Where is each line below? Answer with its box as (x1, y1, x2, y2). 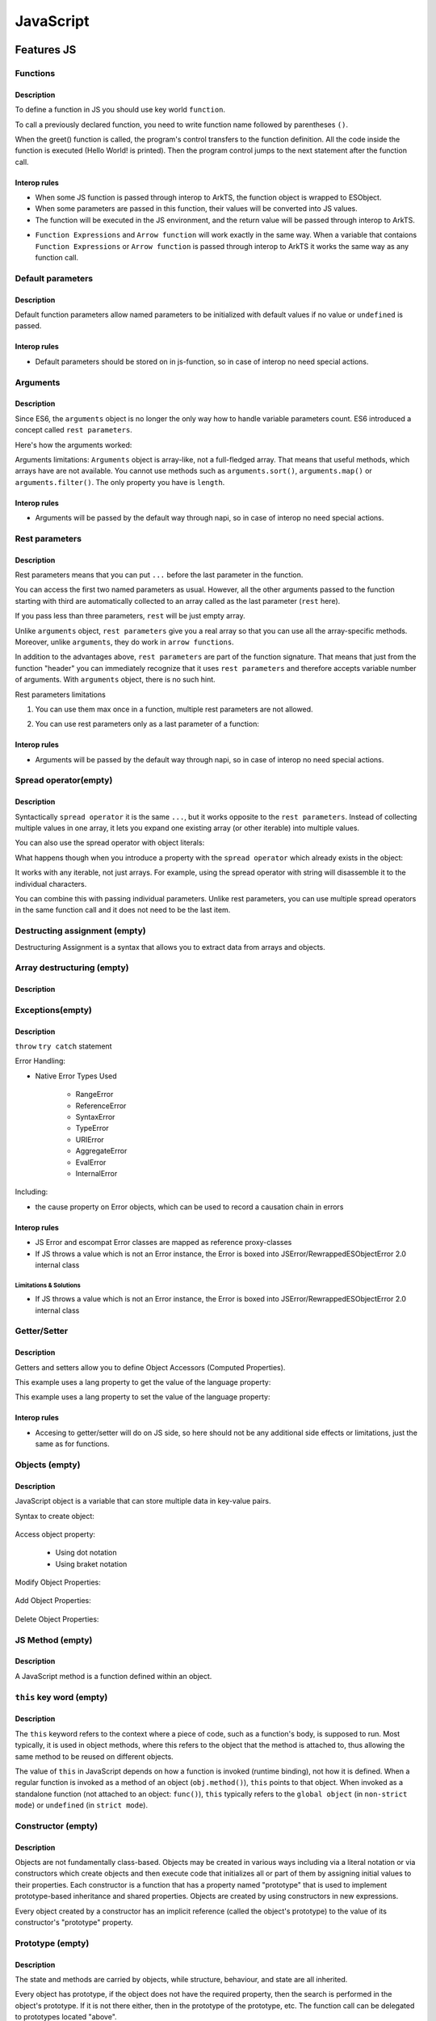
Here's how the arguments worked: (15, 440, 132, 449)
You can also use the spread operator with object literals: (15, 838, 205, 848)
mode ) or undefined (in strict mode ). (15, 1800, 149, 1810)
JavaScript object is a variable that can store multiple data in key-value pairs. (15, 1496, 271, 1506)
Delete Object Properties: (15, 1614, 99, 1624)
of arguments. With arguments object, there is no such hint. (15, 675, 216, 685)
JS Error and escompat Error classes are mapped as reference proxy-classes (35, 1238, 292, 1247)
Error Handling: (15, 1056, 66, 1066)
